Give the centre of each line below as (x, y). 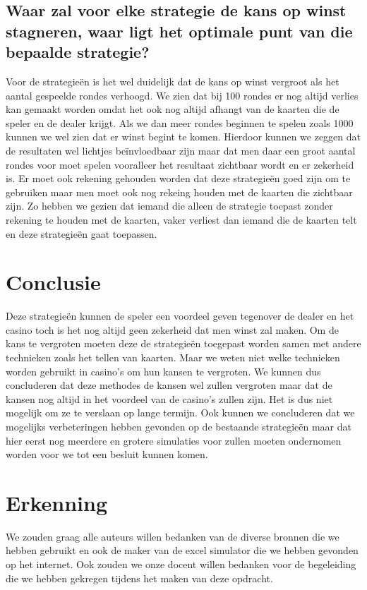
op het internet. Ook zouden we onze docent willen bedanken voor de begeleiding (181, 564)
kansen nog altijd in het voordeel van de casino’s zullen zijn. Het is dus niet (169, 398)
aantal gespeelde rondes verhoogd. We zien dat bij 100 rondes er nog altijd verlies (182, 95)
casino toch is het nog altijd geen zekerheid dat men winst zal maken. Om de (172, 329)
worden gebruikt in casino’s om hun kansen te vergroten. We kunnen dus (163, 371)
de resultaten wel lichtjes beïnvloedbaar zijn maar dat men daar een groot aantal (181, 150)
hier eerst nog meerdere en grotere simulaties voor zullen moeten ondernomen (174, 440)
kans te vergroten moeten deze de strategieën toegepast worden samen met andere (183, 343)
